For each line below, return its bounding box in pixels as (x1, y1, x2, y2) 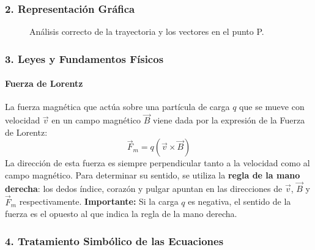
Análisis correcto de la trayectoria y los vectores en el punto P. (29, 25, 264, 38)
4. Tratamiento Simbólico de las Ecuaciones (5, 233, 224, 248)
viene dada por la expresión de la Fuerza (153, 114, 305, 127)
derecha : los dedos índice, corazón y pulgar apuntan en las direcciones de (5, 182, 283, 194)
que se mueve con (239, 100, 305, 113)
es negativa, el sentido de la (188, 195, 291, 208)
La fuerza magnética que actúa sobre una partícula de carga (5, 100, 230, 113)
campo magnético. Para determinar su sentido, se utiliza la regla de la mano (5, 169, 300, 182)
